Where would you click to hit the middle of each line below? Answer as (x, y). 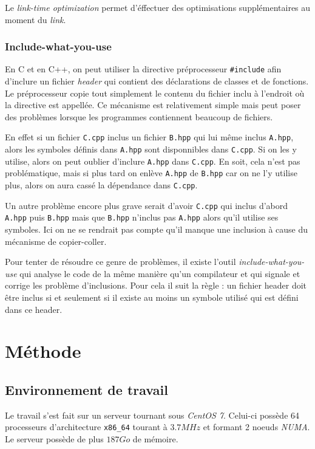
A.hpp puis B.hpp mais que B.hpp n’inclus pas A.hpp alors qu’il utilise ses (142, 217)
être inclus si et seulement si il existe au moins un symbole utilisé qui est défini (152, 297)
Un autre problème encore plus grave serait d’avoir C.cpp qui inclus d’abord (147, 205)
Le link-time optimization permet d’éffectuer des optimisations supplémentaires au (158, 7)
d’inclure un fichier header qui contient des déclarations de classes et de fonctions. (157, 81)
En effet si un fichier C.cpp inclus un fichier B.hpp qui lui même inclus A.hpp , (149, 137)
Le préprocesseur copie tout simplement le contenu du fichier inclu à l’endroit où (155, 93)
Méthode (43, 351)
